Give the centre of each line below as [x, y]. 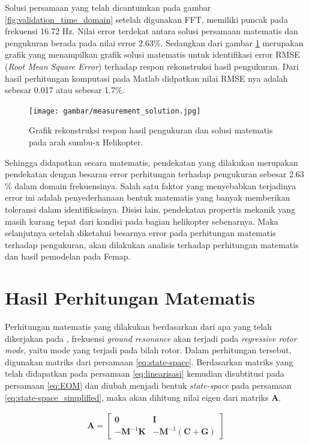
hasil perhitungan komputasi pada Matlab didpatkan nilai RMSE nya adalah [146, 78]
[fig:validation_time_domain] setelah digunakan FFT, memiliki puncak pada [146, 19]
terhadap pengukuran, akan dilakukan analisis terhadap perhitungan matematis [152, 244]
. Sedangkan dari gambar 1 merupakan [232, 42]
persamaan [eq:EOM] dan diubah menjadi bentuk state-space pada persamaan [148, 385]
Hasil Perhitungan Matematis [130, 298]
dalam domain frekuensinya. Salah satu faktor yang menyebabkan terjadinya [155, 185]
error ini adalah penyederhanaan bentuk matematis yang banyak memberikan [148, 197]
